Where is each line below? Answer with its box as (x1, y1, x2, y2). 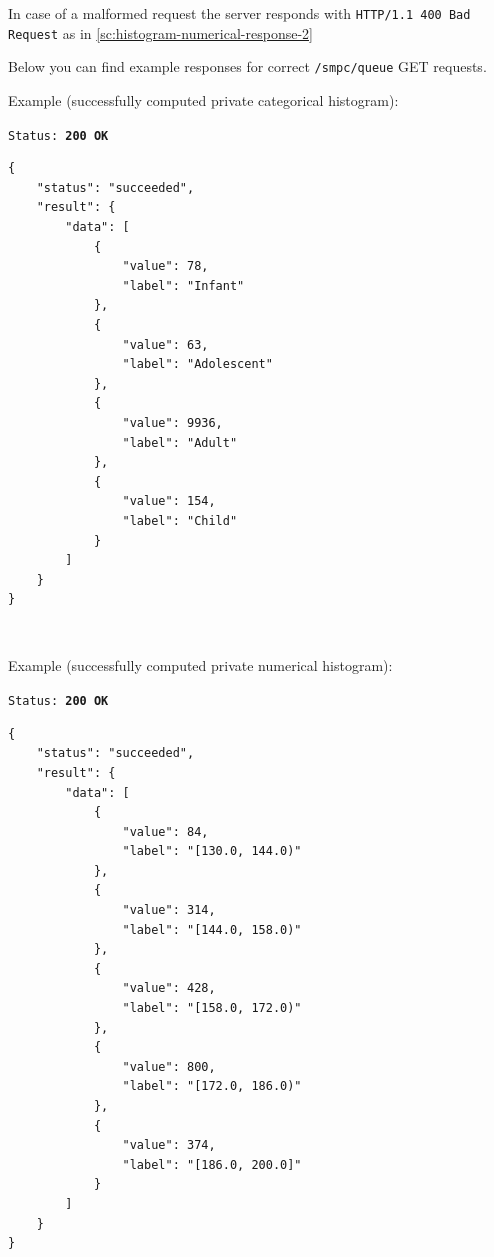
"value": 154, (122, 494, 216, 509)
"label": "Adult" (122, 435, 238, 450)
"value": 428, (122, 981, 216, 996)
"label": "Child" (122, 513, 238, 528)
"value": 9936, (122, 415, 223, 430)
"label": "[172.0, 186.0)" (122, 1079, 302, 1094)
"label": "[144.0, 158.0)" (122, 922, 302, 937)
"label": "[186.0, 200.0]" (122, 1157, 302, 1172)
